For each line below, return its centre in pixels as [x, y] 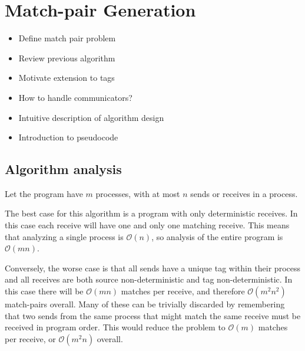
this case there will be [44, 291]
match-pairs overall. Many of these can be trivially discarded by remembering [145, 304]
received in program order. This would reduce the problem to [115, 327]
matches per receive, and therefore [183, 291]
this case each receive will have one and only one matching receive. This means [147, 225]
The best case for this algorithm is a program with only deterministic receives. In [151, 213]
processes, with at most [138, 193]
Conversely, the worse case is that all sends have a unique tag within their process [152, 268]
